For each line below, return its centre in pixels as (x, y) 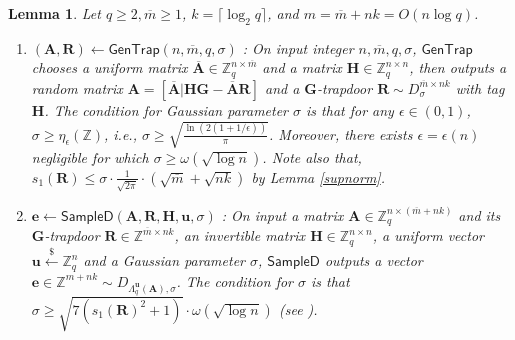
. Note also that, (312, 156)
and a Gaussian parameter (164, 260)
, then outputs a (458, 67)
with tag (480, 87)
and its (479, 214)
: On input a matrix (282, 214)
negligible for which (90, 156)
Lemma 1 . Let (54, 13)
